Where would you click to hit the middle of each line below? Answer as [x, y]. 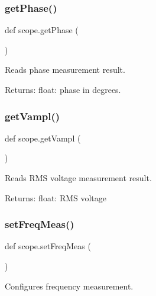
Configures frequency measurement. [69, 286]
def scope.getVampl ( [43, 138]
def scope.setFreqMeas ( [48, 246]
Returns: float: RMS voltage [56, 197]
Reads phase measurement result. [65, 70]
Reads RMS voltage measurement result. [78, 178]
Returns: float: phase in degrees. [63, 89]
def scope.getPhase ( [42, 30]
